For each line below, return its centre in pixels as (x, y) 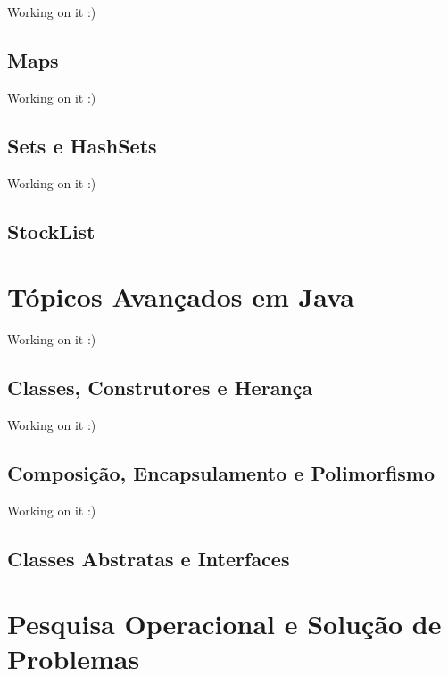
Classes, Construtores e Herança (160, 387)
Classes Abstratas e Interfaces (149, 558)
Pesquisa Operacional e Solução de (224, 624)
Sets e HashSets (82, 145)
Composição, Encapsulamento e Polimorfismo (221, 472)
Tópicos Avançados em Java (181, 297)
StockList (51, 231)
